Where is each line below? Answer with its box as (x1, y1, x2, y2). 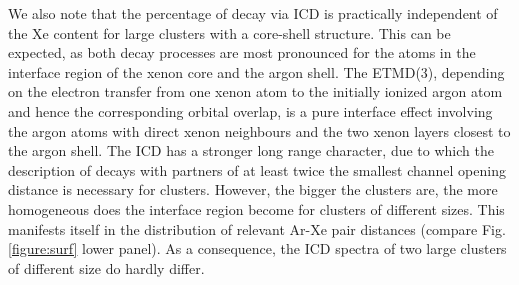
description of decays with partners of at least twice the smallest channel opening (8, 159, 506, 180)
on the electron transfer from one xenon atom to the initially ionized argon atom (8, 81, 503, 102)
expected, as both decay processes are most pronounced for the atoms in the (8, 42, 476, 63)
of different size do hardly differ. (8, 257, 205, 278)
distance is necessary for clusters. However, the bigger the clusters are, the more (8, 179, 498, 200)
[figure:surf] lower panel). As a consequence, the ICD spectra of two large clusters (8, 238, 507, 259)
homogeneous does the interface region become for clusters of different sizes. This (8, 198, 505, 219)
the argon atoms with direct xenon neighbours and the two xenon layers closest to (8, 120, 511, 141)
